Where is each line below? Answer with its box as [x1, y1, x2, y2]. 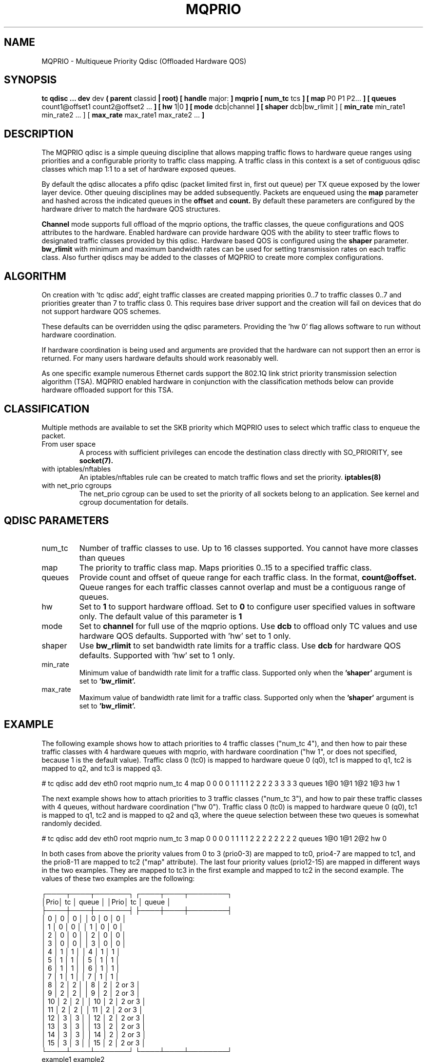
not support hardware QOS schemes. [41, 307, 161, 316]
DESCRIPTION [4, 127, 74, 140]
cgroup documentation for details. [79, 497, 189, 506]
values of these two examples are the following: [41, 874, 195, 883]
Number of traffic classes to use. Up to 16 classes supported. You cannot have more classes [79, 543, 419, 553]
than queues [79, 552, 125, 563]
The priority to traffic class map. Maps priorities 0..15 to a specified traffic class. [79, 562, 372, 572]
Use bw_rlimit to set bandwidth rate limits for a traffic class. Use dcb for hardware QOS [79, 640, 401, 650]
